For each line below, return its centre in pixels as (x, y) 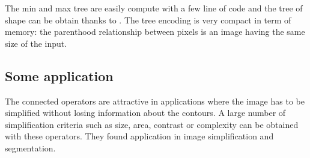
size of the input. (36, 43)
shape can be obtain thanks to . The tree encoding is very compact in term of (148, 20)
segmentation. (30, 147)
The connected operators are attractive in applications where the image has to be (155, 101)
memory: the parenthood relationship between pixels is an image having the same (155, 32)
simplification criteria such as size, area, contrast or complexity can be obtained (152, 124)
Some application (59, 75)
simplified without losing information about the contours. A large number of (145, 113)
